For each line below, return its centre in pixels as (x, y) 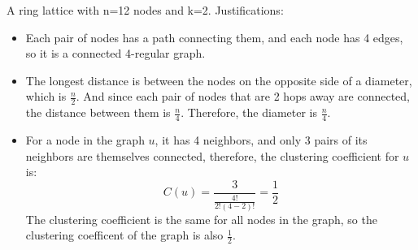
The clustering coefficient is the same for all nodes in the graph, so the (201, 219)
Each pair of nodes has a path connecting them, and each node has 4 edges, (214, 37)
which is (46, 96)
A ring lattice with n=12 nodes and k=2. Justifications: (145, 10)
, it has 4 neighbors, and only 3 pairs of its (261, 140)
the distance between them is (98, 112)
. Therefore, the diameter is (249, 112)
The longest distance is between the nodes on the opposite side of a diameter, (219, 80)
